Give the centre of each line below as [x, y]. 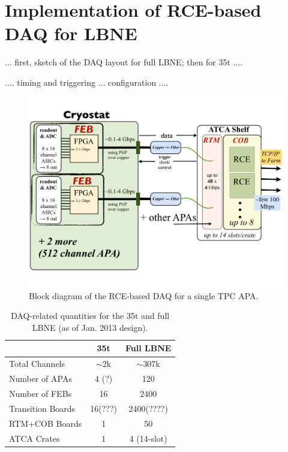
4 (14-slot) [148, 438]
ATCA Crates [34, 438]
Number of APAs [40, 379]
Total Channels [37, 364]
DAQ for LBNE [71, 33]
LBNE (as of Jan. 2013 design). [90, 327]
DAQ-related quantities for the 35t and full [90, 316]
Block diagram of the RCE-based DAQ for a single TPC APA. [144, 295]
